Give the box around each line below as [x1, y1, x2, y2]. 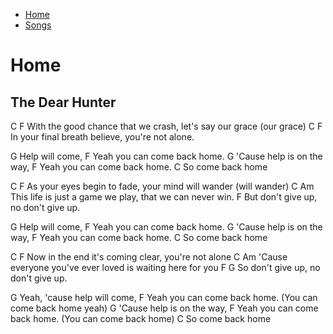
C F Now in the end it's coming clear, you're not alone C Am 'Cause [10, 251, 288, 263]
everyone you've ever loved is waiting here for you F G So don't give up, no [10, 262, 321, 273]
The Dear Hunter [10, 94, 117, 111]
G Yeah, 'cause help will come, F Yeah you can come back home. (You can [10, 292, 318, 303]
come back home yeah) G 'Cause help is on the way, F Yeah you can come [10, 302, 319, 314]
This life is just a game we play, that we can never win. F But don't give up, [10, 191, 318, 203]
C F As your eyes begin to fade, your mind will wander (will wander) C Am [10, 180, 315, 192]
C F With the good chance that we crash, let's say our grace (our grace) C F [10, 120, 323, 132]
